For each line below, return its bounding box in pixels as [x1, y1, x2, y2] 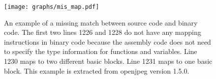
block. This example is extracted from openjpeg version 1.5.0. [4, 65, 189, 76]
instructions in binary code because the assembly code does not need [4, 36, 211, 47]
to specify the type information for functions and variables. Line [4, 46, 197, 56]
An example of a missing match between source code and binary [4, 17, 198, 27]
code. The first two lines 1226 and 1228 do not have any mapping [4, 27, 201, 37]
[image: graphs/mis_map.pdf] [4, 3, 99, 10]
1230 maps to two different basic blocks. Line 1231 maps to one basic [4, 56, 213, 66]
